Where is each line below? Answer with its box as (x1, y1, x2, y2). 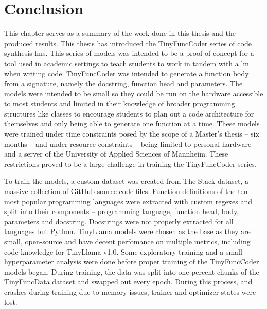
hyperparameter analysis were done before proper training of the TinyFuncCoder (4, 256, 259, 267)
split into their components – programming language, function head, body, (4, 206, 239, 217)
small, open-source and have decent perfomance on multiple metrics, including (4, 236, 251, 246)
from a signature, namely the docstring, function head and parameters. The (4, 78, 243, 89)
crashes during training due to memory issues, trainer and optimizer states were (4, 286, 256, 297)
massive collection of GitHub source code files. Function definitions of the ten (4, 186, 248, 197)
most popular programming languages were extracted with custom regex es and (4, 196, 252, 206)
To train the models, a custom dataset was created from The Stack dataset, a (4, 176, 248, 186)
